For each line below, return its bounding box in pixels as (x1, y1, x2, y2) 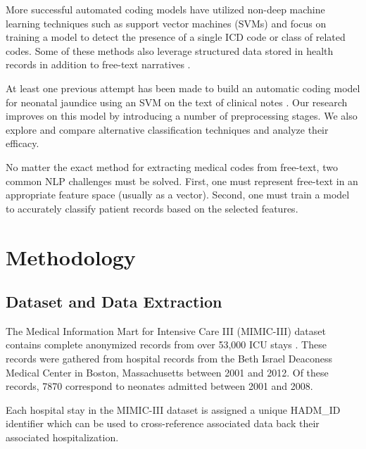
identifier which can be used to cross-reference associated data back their (6, 416, 320, 431)
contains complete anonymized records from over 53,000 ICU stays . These (6, 337, 327, 352)
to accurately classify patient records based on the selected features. (6, 201, 298, 215)
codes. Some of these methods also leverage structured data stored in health (6, 43, 334, 58)
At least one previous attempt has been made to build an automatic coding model (6, 80, 360, 95)
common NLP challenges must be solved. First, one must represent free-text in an (6, 173, 358, 188)
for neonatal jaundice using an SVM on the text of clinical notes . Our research (6, 94, 348, 109)
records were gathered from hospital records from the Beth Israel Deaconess (6, 351, 332, 366)
